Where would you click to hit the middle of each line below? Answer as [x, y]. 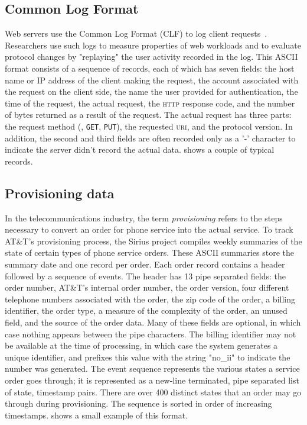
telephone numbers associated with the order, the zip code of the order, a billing [150, 299]
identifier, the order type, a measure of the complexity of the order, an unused [146, 310]
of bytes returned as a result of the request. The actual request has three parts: [148, 115]
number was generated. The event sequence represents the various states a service [152, 368]
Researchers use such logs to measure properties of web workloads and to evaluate [153, 45]
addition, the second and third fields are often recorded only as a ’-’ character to [150, 138]
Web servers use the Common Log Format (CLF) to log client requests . [136, 33]
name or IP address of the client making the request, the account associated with [152, 80]
